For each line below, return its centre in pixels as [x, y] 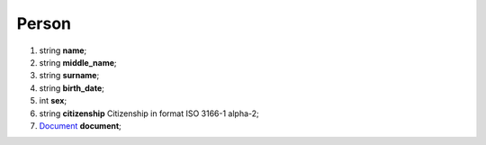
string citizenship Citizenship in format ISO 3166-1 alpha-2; [149, 113]
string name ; [63, 50]
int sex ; [53, 101]
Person [44, 23]
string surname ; [69, 76]
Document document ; [80, 125]
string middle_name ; [78, 62]
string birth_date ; [72, 88]
